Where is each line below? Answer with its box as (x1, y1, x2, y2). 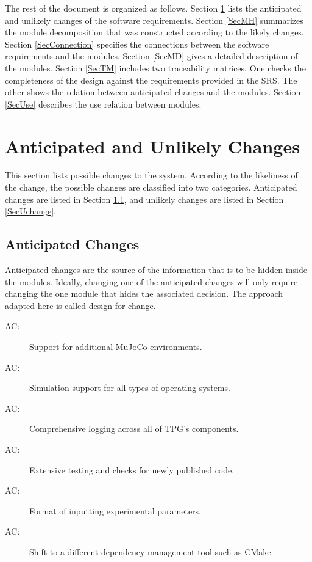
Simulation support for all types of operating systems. (29, 381, 230, 394)
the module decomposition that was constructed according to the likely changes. (5, 26, 304, 38)
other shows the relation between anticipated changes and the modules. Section (5, 86, 301, 98)
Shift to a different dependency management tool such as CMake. (29, 545, 274, 558)
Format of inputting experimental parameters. (29, 504, 202, 517)
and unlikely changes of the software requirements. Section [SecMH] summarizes (5, 13, 303, 26)
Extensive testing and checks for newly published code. (29, 463, 235, 476)
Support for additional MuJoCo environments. (29, 340, 202, 353)
